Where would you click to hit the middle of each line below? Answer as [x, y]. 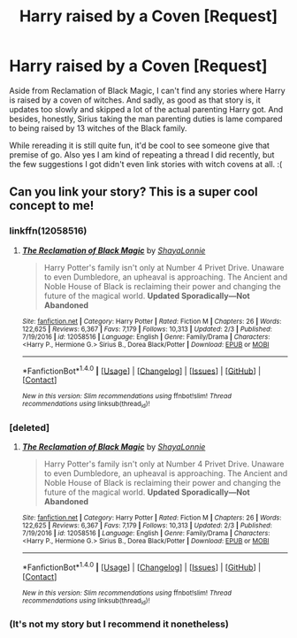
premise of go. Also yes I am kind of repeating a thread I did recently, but [142, 154]
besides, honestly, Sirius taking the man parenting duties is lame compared [146, 119]
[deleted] [30, 427]
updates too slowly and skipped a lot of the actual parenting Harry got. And [146, 109]
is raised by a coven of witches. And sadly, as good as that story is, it [135, 100]
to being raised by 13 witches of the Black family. [98, 128]
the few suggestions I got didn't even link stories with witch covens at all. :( [146, 164]
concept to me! [52, 206]
